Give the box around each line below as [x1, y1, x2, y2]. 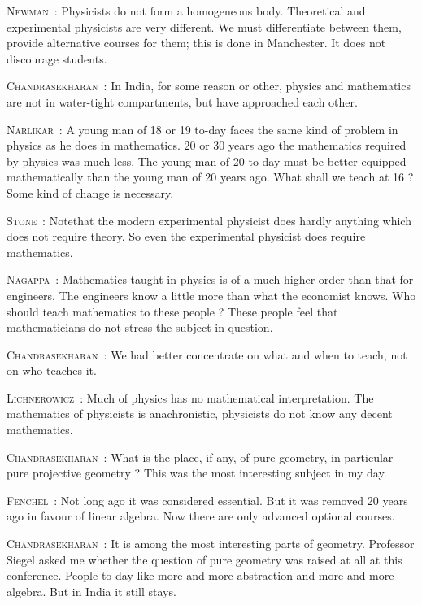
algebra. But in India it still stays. [7, 582, 176, 599]
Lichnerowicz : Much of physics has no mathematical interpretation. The [7, 389, 374, 406]
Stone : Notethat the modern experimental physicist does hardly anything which [7, 211, 411, 229]
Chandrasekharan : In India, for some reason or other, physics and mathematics [7, 77, 411, 94]
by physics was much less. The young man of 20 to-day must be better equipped [7, 152, 407, 169]
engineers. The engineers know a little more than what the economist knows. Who [7, 286, 416, 303]
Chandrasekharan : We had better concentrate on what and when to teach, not [7, 346, 407, 363]
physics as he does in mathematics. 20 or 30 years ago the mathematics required [7, 137, 407, 154]
